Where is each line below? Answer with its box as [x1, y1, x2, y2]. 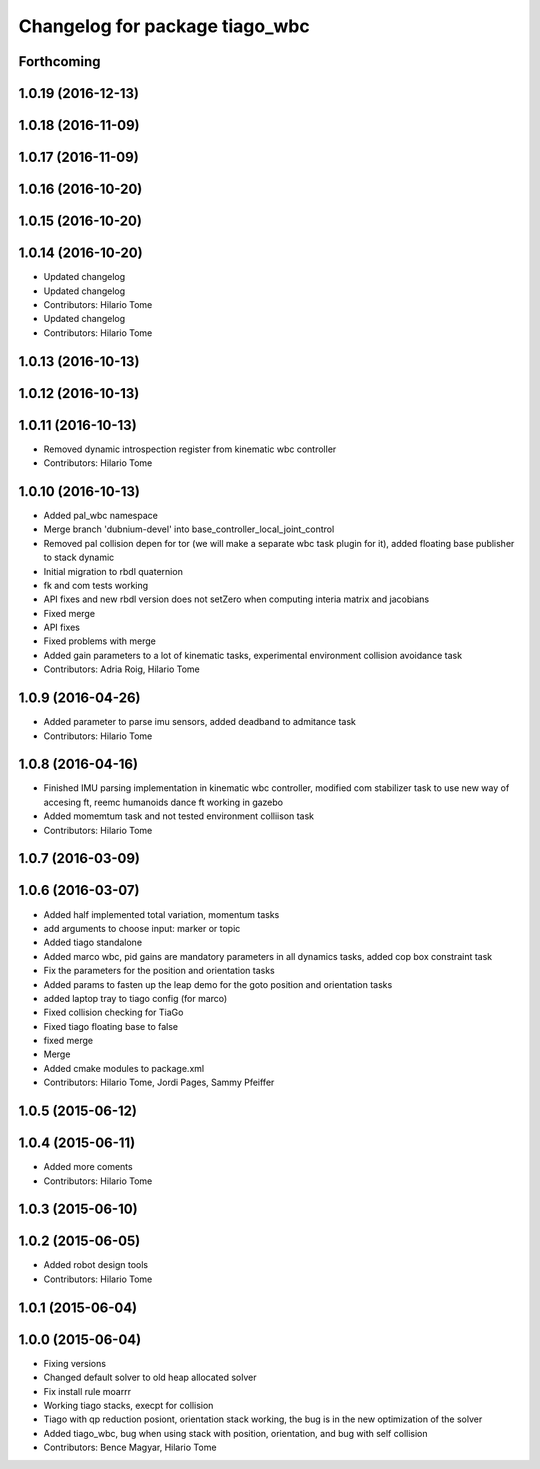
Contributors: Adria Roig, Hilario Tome [43, 663, 200, 675]
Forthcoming [18, 53, 101, 70]
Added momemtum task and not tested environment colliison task [43, 810, 315, 822]
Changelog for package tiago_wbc [18, 15, 310, 37]
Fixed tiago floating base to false [43, 1020, 179, 1032]
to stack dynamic [43, 551, 115, 564]
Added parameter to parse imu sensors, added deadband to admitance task [43, 716, 357, 728]
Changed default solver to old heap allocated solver [43, 1371, 257, 1384]
